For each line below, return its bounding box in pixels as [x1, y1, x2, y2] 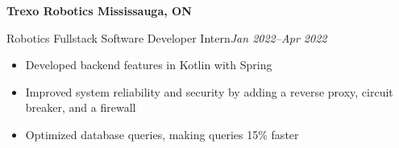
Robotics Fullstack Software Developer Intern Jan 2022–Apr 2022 [6, 29, 327, 46]
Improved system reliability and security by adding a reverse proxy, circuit [25, 83, 393, 100]
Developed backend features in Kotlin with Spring [25, 56, 272, 73]
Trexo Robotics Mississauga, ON [6, 2, 192, 18]
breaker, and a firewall [25, 99, 136, 116]
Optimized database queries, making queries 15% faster [25, 125, 299, 142]
